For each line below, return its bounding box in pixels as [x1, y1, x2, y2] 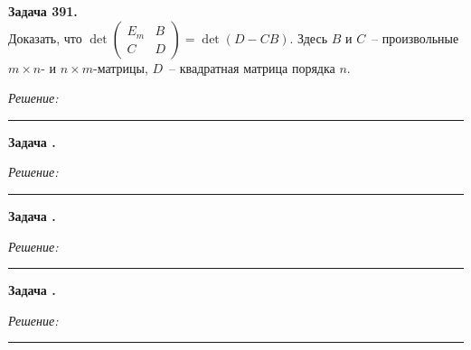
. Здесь [289, 28, 328, 47]
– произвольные [372, 28, 459, 47]
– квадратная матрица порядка [169, 58, 335, 77]
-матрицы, [93, 58, 148, 77]
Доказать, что [8, 28, 82, 47]
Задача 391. [8, 2, 78, 20]
